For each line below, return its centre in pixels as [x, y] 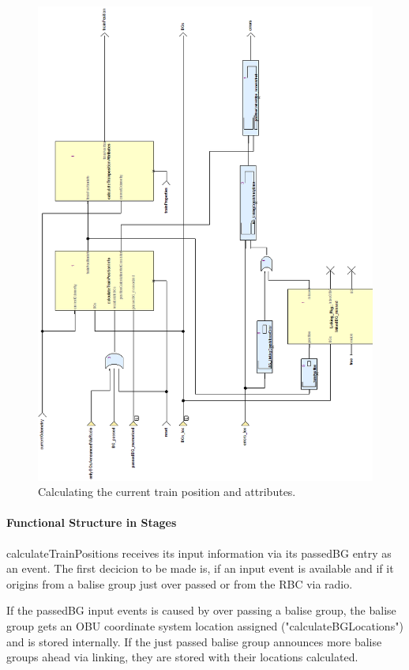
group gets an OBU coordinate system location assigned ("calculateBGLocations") [205, 626]
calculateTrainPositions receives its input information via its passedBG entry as [199, 553]
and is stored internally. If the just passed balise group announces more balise [194, 641]
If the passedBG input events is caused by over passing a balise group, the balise [201, 610]
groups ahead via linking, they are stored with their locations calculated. [182, 657]
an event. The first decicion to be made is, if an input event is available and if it [200, 568]
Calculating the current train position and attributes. [167, 492]
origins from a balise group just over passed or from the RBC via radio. [180, 583]
